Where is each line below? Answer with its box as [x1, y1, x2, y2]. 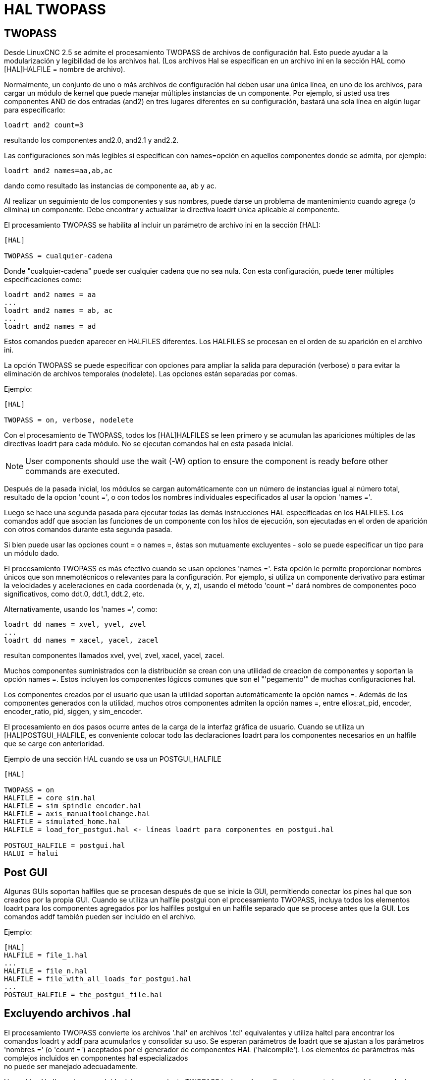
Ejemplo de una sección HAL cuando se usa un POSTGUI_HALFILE [4, 755, 221, 764]
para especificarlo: [4, 106, 65, 115]
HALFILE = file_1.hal [4, 951, 88, 960]
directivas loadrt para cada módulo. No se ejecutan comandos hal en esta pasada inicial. [4, 439, 293, 448]
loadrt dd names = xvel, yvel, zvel [4, 620, 146, 629]
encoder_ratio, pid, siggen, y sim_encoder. [4, 707, 143, 716]
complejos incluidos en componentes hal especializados [4, 1053, 188, 1062]
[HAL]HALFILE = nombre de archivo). [4, 65, 125, 74]
